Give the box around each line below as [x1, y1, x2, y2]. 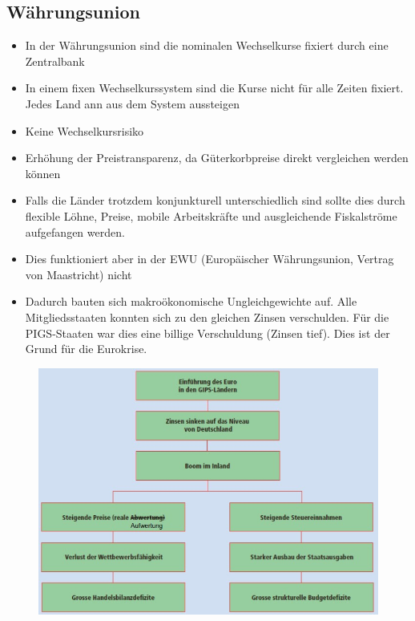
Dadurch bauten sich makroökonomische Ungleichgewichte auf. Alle [25, 293, 357, 310]
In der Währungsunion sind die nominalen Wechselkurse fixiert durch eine [25, 37, 389, 54]
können [25, 164, 61, 181]
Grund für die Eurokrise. [25, 340, 147, 357]
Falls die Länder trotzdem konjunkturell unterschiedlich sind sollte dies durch [25, 192, 405, 209]
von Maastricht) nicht [25, 266, 132, 282]
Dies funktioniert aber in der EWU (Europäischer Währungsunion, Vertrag [25, 250, 394, 267]
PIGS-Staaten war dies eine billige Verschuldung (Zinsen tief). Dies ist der [25, 324, 390, 341]
